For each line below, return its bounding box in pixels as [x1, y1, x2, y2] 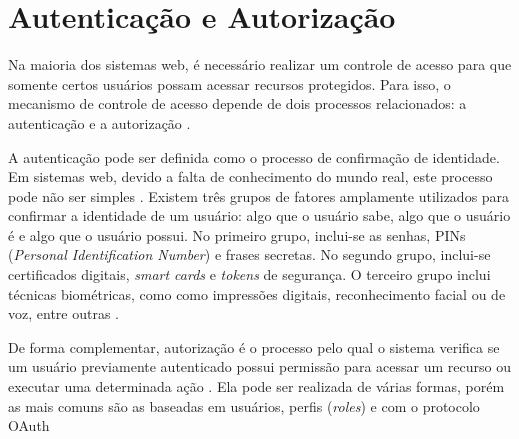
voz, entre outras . [8, 303, 119, 324]
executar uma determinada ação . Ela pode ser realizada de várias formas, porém [8, 376, 505, 397]
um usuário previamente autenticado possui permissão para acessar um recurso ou [8, 356, 511, 377]
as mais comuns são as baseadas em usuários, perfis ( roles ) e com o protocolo [8, 395, 480, 416]
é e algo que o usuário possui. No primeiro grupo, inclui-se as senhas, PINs [8, 224, 466, 245]
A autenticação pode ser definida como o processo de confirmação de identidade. [8, 146, 500, 167]
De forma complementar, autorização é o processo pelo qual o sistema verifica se [8, 336, 500, 357]
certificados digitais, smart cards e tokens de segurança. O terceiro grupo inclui [8, 264, 491, 285]
